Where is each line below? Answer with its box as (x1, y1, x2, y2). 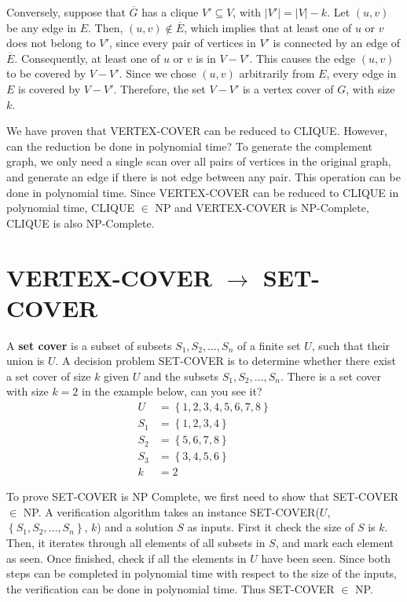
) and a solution (97, 519, 174, 535)
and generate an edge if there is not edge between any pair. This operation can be (6, 168, 401, 184)
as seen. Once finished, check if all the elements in (6, 549, 247, 566)
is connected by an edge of (273, 35, 401, 51)
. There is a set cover (280, 367, 382, 384)
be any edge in (6, 19, 77, 35)
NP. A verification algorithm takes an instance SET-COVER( (23, 503, 320, 520)
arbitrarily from (239, 65, 315, 82)
